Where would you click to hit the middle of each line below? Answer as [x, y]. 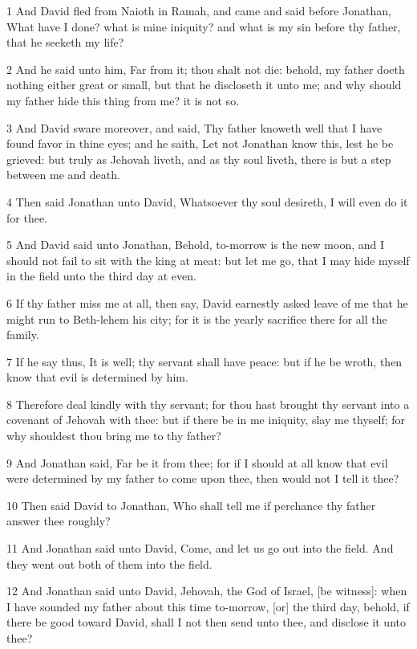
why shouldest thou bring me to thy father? [114, 436]
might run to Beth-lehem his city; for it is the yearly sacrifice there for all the [197, 318]
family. [23, 335]
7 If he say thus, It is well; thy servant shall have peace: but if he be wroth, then [204, 361]
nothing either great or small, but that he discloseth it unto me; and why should [204, 85]
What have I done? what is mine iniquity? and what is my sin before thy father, [204, 26]
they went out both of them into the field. [109, 563]
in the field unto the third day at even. [101, 276]
